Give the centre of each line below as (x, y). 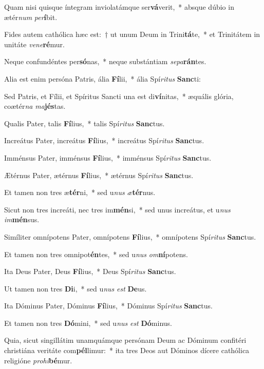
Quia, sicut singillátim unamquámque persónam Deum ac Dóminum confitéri (125, 340)
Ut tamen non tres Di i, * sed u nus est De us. (76, 288)
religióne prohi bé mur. (38, 360)
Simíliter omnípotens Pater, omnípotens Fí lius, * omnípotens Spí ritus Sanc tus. (130, 236)
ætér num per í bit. (31, 17)
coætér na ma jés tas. (35, 106)
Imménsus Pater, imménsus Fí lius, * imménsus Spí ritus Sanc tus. (108, 157)
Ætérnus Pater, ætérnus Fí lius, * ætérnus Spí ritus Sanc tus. (99, 175)
